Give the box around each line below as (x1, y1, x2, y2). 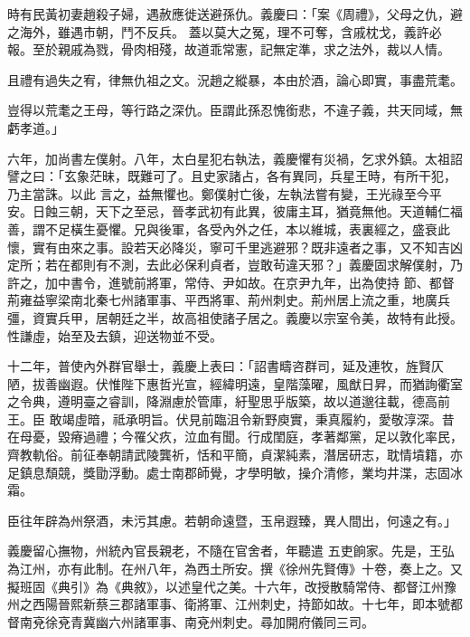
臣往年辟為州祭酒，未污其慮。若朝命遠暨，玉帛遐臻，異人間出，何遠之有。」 (7, 510, 456, 529)
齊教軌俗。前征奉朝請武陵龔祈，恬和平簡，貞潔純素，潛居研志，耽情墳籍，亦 (7, 445, 463, 464)
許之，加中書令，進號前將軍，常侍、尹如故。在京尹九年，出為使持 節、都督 (7, 272, 455, 291)
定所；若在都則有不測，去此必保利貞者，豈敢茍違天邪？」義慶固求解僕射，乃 (7, 255, 463, 274)
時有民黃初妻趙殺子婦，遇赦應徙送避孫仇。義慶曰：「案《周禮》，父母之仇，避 (7, 5, 463, 23)
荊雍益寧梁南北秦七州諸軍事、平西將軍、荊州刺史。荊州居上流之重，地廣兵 (7, 290, 450, 309)
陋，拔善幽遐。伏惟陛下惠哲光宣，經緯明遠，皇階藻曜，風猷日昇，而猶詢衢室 (7, 374, 463, 393)
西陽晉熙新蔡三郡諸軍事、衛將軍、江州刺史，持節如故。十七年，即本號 (32, 594, 450, 613)
